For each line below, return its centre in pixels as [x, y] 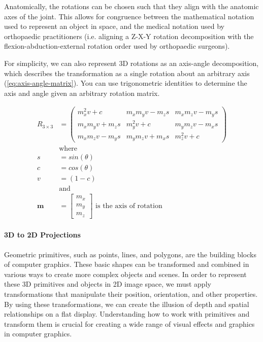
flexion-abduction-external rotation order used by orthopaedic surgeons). [117, 46]
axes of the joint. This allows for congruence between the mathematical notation [129, 16]
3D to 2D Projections [42, 235]
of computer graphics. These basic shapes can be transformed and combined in [127, 264]
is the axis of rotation [129, 206]
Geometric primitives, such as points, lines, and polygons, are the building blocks [130, 254]
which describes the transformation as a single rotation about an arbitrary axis [127, 73]
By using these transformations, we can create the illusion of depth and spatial [127, 304]
